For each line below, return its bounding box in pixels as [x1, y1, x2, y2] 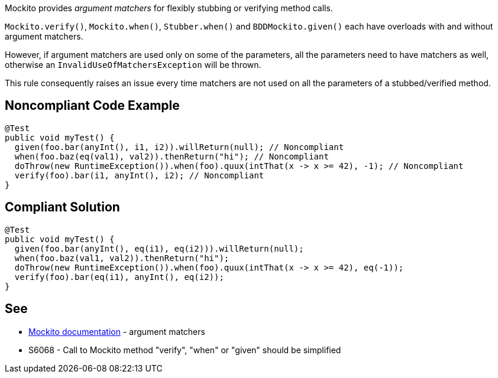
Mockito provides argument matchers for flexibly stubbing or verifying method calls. [5, 3, 333, 13]
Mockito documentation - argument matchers [28, 326, 205, 337]
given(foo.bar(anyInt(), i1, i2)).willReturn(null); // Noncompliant [14, 142, 344, 152]
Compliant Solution [5, 200, 120, 215]
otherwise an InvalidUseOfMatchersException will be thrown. [5, 60, 261, 70]
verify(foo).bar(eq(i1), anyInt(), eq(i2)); [14, 272, 224, 282]
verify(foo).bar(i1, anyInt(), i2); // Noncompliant [14, 170, 264, 180]
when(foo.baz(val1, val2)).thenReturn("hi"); [14, 253, 229, 263]
